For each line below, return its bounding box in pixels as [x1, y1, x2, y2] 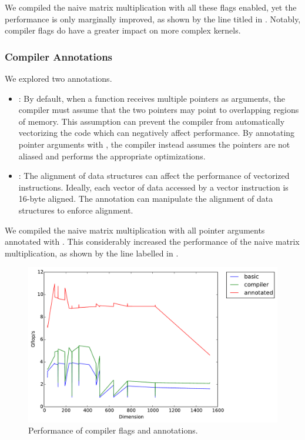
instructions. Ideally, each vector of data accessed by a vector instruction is [18, 181, 289, 193]
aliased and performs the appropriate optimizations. [18, 149, 206, 162]
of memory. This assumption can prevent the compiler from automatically [18, 115, 285, 127]
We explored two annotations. [5, 72, 112, 84]
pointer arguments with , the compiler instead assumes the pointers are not [18, 138, 290, 150]
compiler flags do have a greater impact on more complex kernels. [5, 24, 241, 36]
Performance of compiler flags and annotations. [28, 424, 198, 436]
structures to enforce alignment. [18, 204, 133, 216]
